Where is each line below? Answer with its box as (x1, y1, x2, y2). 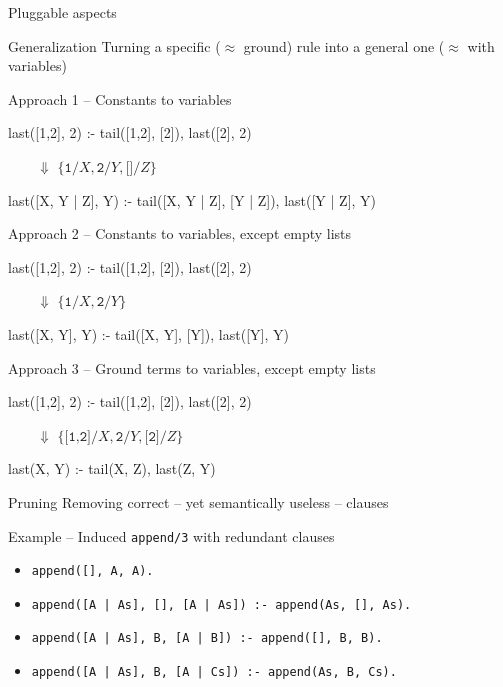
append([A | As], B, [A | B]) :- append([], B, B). (31, 631, 383, 646)
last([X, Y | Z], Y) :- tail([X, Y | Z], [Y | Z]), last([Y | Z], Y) (8, 189, 377, 210)
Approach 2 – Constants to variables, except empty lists (8, 223, 352, 244)
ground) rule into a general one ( (243, 35, 445, 56)
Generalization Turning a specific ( (8, 35, 221, 56)
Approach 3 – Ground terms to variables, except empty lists (8, 357, 376, 378)
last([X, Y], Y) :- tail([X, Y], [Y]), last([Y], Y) (8, 323, 289, 344)
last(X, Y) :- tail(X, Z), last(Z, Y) (8, 458, 216, 479)
